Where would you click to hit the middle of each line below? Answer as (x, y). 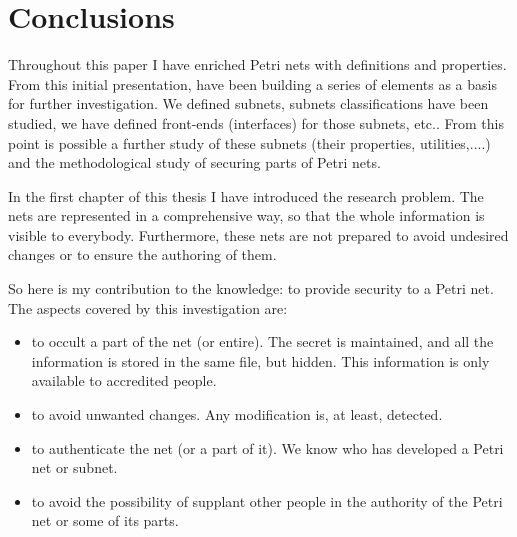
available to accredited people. (124, 380)
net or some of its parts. (105, 520)
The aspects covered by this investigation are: (148, 307)
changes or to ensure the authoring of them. (142, 254)
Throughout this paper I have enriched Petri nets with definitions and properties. (257, 64)
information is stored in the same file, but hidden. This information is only (260, 360)
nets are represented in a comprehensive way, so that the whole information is (246, 215)
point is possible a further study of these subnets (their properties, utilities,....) (249, 142)
